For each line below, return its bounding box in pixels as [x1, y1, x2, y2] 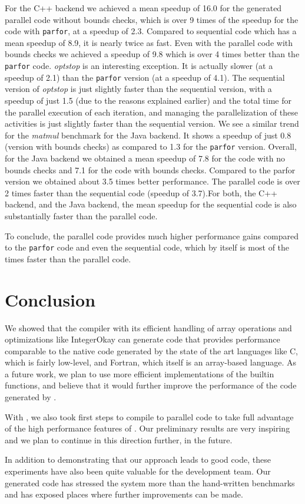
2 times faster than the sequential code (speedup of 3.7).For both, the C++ [5, 186, 277, 199]
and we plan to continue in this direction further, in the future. [5, 433, 233, 446]
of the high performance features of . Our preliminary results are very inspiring [5, 422, 290, 434]
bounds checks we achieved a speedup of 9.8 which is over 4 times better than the [5, 48, 300, 60]
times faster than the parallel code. [5, 252, 131, 265]
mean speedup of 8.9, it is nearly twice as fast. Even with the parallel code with [5, 36, 293, 48]
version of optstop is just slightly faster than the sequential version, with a [5, 83, 272, 95]
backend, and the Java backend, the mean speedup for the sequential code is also [5, 198, 297, 210]
